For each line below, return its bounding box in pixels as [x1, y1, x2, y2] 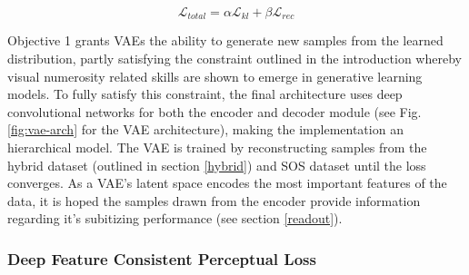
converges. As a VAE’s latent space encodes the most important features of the [7, 173, 447, 192]
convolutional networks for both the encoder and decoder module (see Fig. [7, 102, 422, 121]
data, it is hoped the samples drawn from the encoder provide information [7, 191, 421, 210]
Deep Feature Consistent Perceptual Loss [7, 247, 316, 270]
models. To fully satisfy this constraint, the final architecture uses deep [7, 84, 403, 103]
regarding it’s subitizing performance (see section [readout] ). [7, 209, 343, 228]
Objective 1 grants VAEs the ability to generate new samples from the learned [7, 31, 444, 50]
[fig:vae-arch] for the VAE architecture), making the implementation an [7, 120, 404, 139]
